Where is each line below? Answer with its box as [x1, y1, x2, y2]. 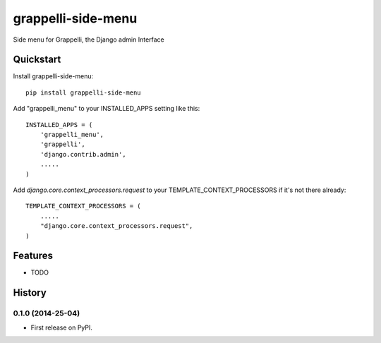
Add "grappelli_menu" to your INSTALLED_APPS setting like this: [13, 104, 200, 113]
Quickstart [13, 54, 61, 66]
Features [13, 250, 53, 262]
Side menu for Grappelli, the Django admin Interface [13, 35, 165, 44]
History [13, 287, 47, 299]
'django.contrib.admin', [40, 150, 126, 158]
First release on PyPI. [30, 323, 93, 332]
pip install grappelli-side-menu [25, 88, 141, 97]
